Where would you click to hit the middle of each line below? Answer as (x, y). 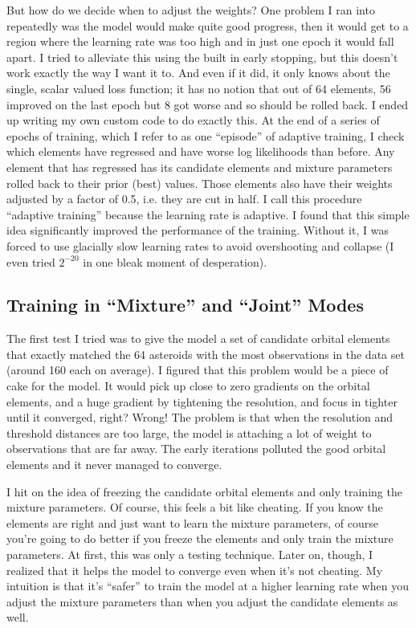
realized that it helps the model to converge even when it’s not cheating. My (195, 570)
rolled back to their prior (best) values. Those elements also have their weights (200, 183)
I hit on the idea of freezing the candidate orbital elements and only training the (204, 491)
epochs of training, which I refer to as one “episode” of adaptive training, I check (206, 135)
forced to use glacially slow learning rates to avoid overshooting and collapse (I (200, 245)
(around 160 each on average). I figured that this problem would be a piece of (198, 370)
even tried (31, 261)
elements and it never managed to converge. (114, 465)
